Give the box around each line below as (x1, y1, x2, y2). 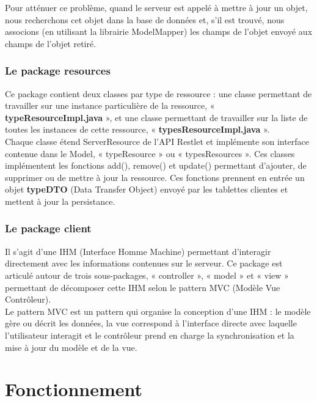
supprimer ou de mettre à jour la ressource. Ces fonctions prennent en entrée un (5, 171, 305, 183)
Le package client (5, 221, 92, 236)
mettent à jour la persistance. (5, 194, 115, 207)
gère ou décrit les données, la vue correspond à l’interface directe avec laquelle (5, 317, 297, 329)
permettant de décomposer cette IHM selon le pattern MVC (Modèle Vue (5, 281, 280, 293)
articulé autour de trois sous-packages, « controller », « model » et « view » (5, 268, 289, 281)
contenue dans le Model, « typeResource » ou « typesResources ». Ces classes (5, 147, 295, 160)
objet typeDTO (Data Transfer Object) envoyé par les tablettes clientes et (5, 183, 288, 196)
